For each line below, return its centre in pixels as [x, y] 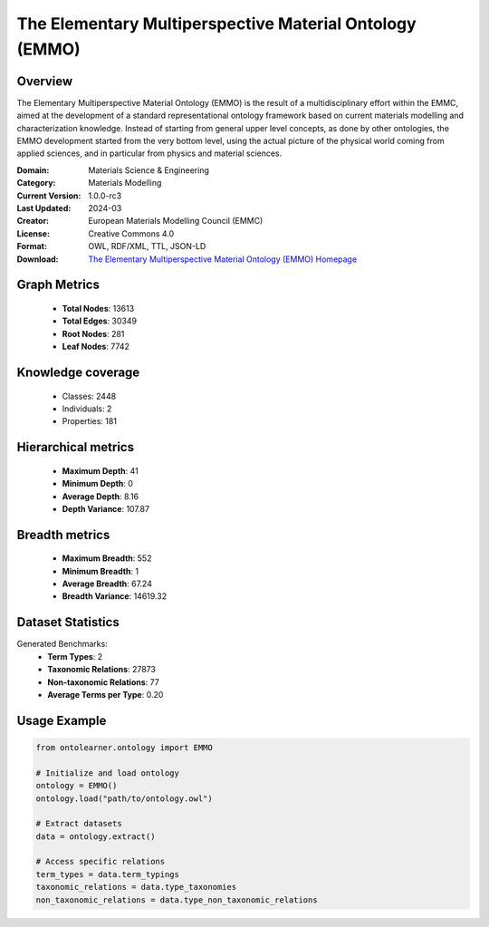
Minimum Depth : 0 [97, 484]
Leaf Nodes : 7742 [96, 347]
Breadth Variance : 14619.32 [115, 596]
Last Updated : [44, 208]
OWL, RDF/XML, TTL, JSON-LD [147, 246]
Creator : [33, 221]
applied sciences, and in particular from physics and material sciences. [149, 153]
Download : [38, 259]
